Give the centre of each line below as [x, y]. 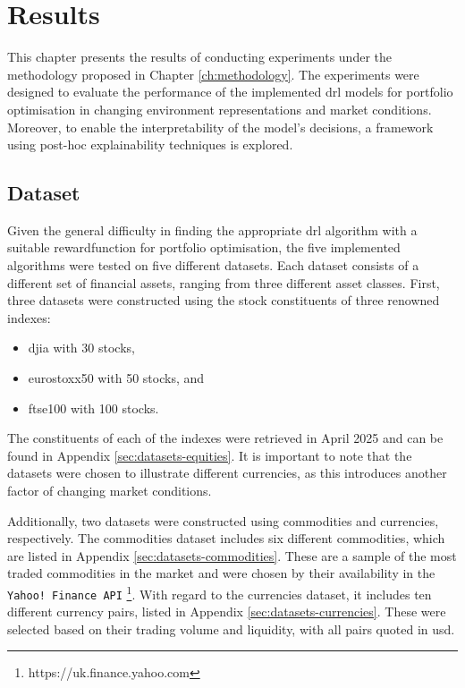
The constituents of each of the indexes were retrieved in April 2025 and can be [225, 438]
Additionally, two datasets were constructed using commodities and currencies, [223, 520]
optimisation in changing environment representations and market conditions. [220, 109]
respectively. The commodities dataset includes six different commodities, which [226, 538]
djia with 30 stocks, [81, 348]
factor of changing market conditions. [110, 491]
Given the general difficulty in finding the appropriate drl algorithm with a [212, 229]
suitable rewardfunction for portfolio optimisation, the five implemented [204, 247]
